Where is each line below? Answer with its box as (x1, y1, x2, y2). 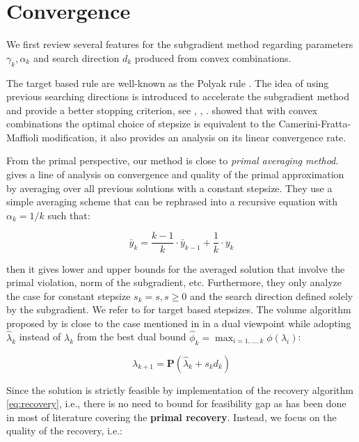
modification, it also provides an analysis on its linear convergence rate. (41, 129, 346, 144)
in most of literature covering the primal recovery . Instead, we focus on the (6, 409, 337, 424)
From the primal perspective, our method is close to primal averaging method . (6, 153, 339, 168)
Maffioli (6, 129, 39, 144)
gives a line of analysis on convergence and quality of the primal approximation (6, 167, 344, 182)
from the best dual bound (77, 329, 186, 344)
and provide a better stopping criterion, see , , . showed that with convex (6, 102, 318, 117)
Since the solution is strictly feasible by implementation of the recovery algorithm (6, 382, 354, 397)
